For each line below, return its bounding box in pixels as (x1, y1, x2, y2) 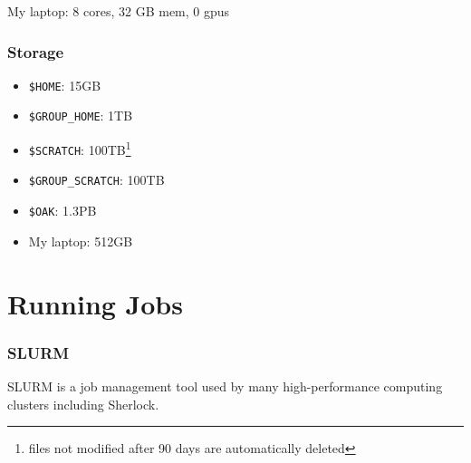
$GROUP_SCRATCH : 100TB (28, 170, 165, 189)
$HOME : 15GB (28, 75, 101, 94)
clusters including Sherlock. (7, 394, 159, 413)
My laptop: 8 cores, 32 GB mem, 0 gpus (7, 2, 230, 20)
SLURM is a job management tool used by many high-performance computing (7, 376, 443, 395)
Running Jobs (7, 285, 183, 322)
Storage (7, 40, 64, 63)
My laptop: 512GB (28, 231, 133, 250)
